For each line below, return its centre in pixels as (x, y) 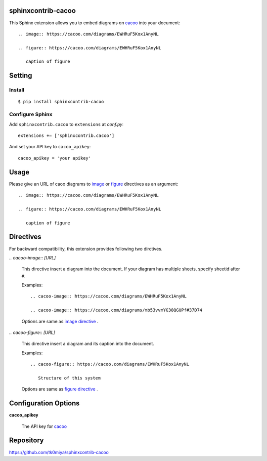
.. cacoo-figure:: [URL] (32, 333)
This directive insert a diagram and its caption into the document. (88, 344)
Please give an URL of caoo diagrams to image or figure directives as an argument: (94, 184)
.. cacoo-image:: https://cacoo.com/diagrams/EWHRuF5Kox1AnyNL (109, 296)
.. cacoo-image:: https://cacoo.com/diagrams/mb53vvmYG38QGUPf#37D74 (116, 310)
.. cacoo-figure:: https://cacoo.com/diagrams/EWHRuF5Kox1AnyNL (110, 364)
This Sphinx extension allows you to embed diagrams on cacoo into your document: (95, 23)
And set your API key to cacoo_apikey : (50, 147)
